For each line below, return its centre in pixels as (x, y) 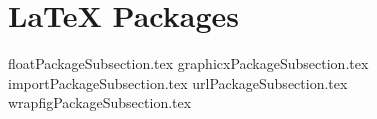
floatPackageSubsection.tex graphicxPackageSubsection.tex (188, 63)
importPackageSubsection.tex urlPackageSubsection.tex (178, 82)
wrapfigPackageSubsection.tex (100, 102)
